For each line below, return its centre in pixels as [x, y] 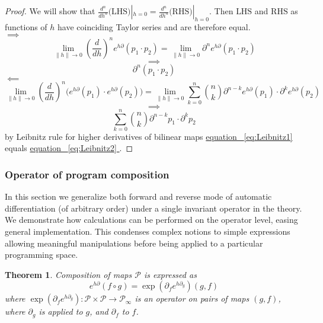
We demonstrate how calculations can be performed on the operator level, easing [151, 220]
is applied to [61, 311]
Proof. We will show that [50, 11]
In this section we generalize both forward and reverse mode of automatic [138, 196]
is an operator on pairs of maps [192, 298]
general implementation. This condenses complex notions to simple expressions [148, 231]
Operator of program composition [87, 174]
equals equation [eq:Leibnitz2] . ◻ [69, 148]
